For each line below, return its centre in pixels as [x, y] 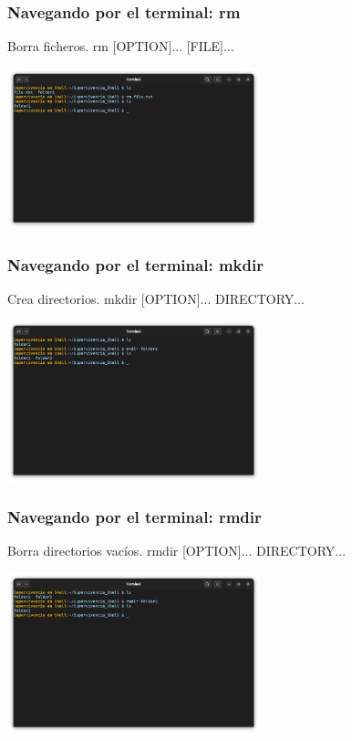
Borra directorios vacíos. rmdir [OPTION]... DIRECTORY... [177, 551]
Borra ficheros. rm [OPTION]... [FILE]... [121, 46]
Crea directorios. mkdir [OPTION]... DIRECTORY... [156, 298]
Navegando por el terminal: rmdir [135, 517]
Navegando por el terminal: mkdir [135, 264]
